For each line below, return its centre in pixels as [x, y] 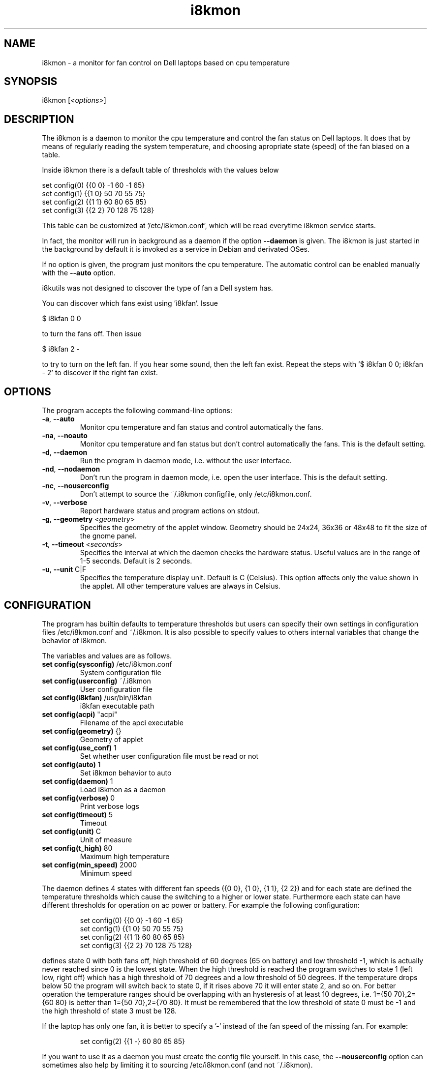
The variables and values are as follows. [107, 655]
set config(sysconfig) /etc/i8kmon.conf [107, 664]
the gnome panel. [108, 536]
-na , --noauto [65, 436]
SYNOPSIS [31, 82]
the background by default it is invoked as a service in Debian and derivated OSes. [176, 249]
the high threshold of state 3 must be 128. [109, 1011]
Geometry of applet [111, 739]
